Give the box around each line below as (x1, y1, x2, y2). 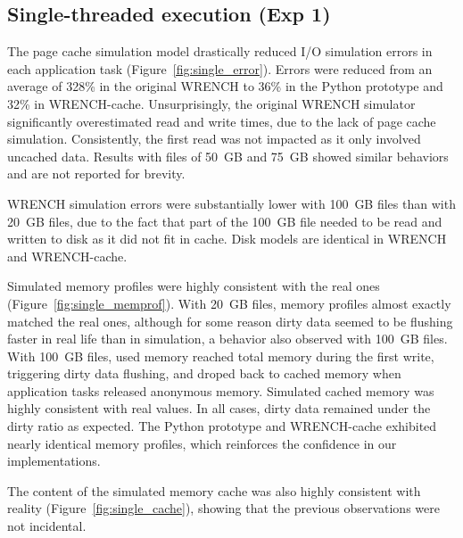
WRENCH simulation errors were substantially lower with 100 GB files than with (7, 194, 456, 212)
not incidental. (7, 517, 87, 535)
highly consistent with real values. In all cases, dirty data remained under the (7, 399, 431, 418)
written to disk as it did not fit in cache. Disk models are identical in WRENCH (7, 229, 447, 248)
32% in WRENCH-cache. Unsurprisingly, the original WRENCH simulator (7, 94, 416, 112)
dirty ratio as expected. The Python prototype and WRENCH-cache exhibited (7, 417, 437, 435)
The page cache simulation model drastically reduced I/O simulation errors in (7, 42, 433, 61)
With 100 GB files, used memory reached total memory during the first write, (7, 346, 434, 365)
